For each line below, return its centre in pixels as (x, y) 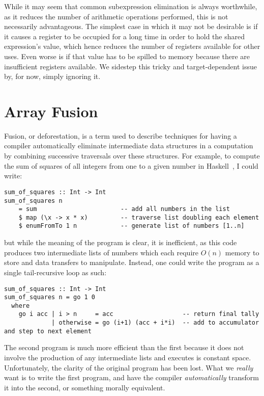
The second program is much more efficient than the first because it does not (124, 347)
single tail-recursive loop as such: (55, 272)
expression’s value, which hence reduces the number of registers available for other (132, 46)
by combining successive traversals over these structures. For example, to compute (132, 156)
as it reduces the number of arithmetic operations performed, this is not (116, 16)
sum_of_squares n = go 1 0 (50, 297)
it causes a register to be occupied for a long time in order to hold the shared (125, 36)
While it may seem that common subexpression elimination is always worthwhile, (131, 6)
